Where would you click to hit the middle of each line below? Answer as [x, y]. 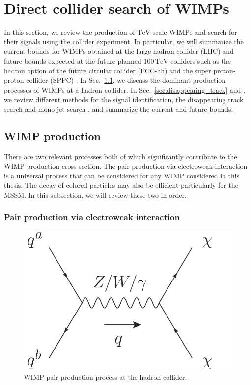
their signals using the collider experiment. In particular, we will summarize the [124, 41]
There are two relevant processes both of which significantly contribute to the [121, 156]
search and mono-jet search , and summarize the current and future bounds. [119, 109]
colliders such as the [201, 60]
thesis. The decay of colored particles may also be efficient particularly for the [121, 185]
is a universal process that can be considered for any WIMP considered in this [122, 175]
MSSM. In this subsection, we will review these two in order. [95, 195]
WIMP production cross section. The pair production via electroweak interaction [126, 166]
